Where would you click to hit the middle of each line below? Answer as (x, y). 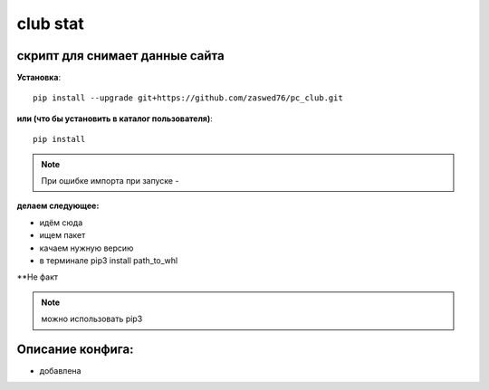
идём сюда (61, 223)
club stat (51, 24)
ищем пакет (62, 235)
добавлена (60, 371)
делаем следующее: (58, 206)
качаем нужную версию (86, 248)
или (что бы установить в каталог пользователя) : (115, 119)
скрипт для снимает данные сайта (121, 56)
